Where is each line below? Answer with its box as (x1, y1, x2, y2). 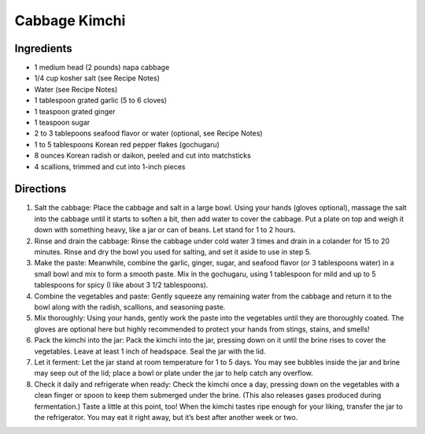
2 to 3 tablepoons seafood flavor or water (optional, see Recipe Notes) (34, 128, 263, 138)
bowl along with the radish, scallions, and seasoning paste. (34, 302, 226, 311)
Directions (14, 182, 67, 196)
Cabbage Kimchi (14, 12, 126, 29)
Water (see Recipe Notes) (34, 84, 118, 94)
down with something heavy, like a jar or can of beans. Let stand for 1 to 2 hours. (34, 225, 296, 235)
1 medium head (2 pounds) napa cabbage (34, 63, 170, 72)
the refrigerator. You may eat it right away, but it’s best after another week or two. (34, 412, 298, 421)
